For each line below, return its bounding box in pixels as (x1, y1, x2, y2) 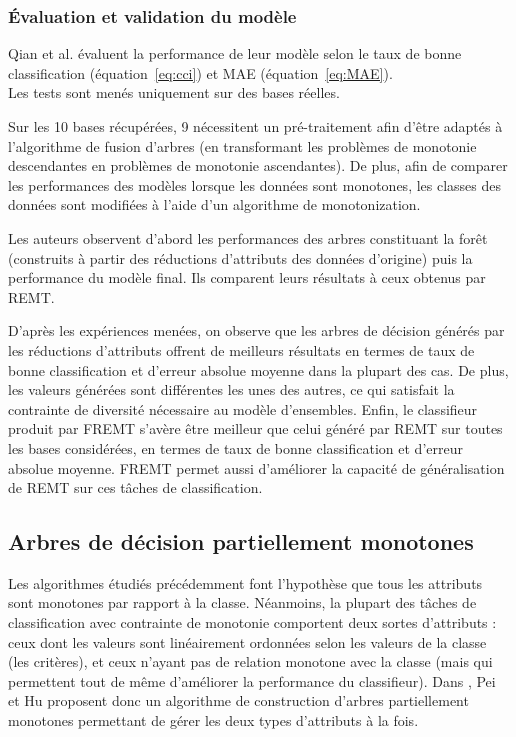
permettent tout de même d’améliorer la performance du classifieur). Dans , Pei (8, 670, 496, 691)
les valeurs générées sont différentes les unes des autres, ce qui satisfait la (8, 379, 455, 400)
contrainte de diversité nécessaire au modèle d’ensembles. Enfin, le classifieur (8, 398, 478, 419)
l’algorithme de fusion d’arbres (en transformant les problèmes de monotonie (8, 135, 477, 156)
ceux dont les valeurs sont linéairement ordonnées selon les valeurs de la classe (8, 631, 487, 652)
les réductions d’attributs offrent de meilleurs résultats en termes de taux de (8, 339, 475, 360)
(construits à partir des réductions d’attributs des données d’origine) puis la (8, 247, 473, 268)
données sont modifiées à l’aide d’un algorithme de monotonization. (8, 194, 421, 215)
